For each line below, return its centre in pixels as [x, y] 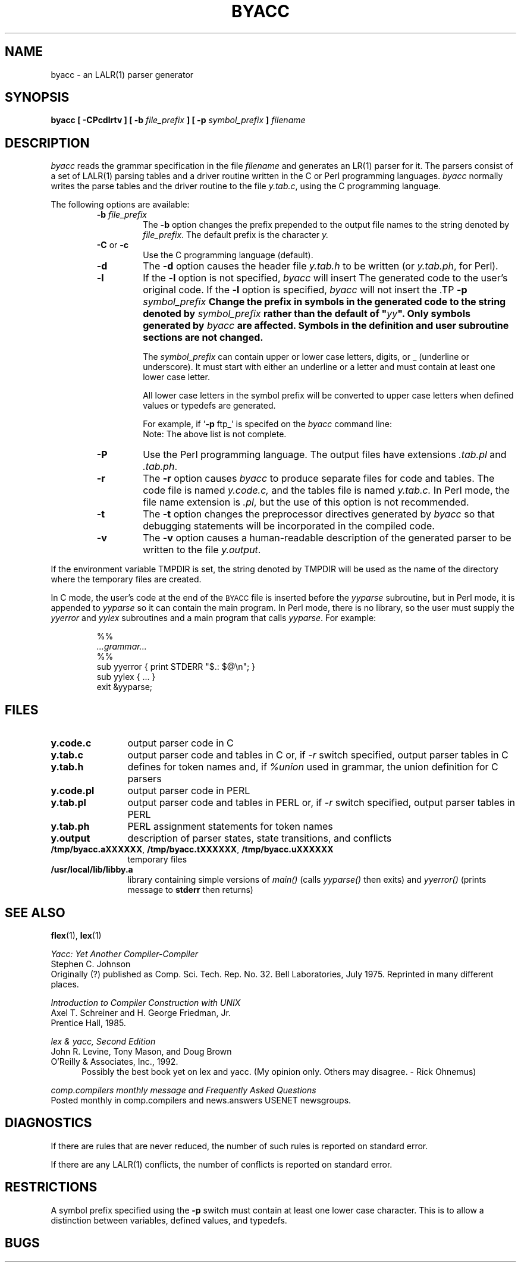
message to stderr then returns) [190, 890]
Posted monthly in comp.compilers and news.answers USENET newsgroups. [201, 1100]
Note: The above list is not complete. [215, 434]
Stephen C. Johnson [91, 964]
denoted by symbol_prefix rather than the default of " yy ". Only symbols [307, 314]
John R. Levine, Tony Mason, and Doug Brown [141, 1051]
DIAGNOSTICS [48, 1123]
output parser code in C [181, 743]
